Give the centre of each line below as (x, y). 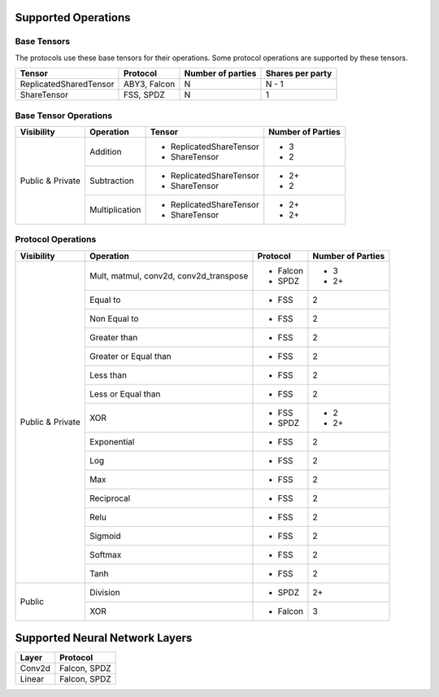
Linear (32, 679)
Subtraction (112, 181)
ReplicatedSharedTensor (67, 84)
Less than (109, 375)
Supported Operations (73, 18)
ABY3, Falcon (149, 84)
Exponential (112, 441)
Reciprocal (110, 498)
